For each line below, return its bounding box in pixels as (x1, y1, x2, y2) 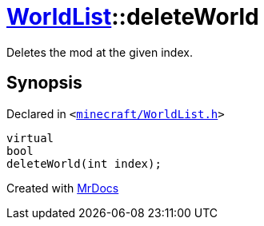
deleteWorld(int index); (6, 157, 162, 170)
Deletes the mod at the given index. (6, 45, 193, 59)
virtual (6, 131, 54, 145)
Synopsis (6, 73, 82, 93)
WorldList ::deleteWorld (6, 3, 259, 30)
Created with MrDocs (6, 180, 119, 195)
